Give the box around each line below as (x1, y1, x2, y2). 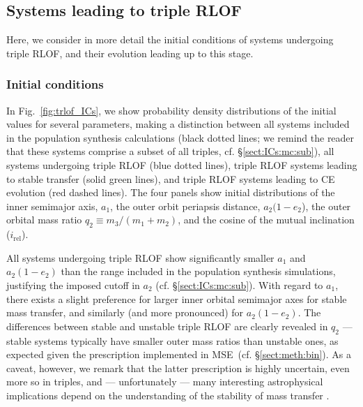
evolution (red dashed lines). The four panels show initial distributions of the (6, 185, 335, 200)
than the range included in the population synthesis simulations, (61, 264, 336, 279)
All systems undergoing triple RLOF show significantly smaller (6, 250, 275, 265)
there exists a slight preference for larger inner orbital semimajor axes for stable (6, 291, 347, 306)
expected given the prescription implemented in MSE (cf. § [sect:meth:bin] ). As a (6, 347, 351, 362)
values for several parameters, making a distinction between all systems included (6, 117, 350, 131)
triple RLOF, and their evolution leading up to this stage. (6, 45, 254, 60)
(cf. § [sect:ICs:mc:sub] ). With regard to (155, 277, 323, 292)
